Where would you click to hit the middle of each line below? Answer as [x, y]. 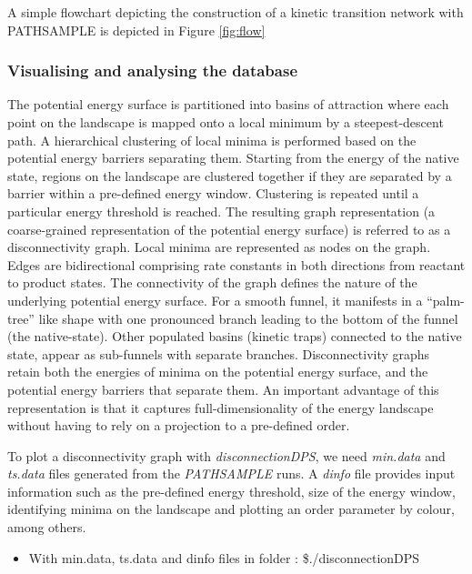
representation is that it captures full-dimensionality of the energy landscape [221, 407]
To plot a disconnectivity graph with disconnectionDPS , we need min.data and [226, 455]
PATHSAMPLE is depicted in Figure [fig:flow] [136, 30]
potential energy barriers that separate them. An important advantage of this [223, 389]
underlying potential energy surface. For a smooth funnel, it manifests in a [215, 300]
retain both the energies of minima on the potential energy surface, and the [218, 372]
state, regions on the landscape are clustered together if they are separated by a [230, 175]
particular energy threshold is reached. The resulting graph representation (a [221, 211]
